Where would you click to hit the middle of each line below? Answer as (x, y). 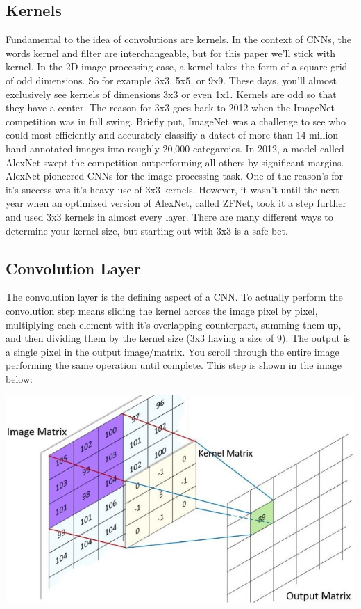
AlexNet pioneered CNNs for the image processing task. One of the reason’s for (174, 176)
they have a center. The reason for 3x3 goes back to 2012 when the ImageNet (170, 108)
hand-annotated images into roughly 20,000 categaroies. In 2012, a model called (175, 148)
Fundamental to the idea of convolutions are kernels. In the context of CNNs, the (178, 39)
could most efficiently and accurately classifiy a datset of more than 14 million (172, 135)
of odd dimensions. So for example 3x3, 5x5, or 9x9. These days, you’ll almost (171, 80)
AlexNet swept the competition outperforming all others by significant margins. (175, 162)
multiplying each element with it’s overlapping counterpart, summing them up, (174, 324)
